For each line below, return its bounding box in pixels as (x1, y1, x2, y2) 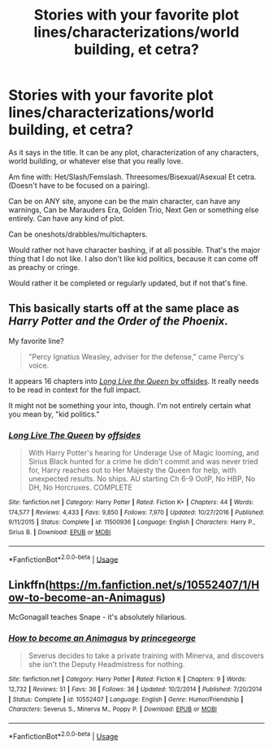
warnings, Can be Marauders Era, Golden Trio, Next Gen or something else (8, 205, 259, 215)
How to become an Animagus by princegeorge (8, 633, 197, 644)
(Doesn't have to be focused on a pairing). (8, 181, 150, 190)
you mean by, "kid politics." (8, 409, 100, 419)
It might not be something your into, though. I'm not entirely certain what (8, 400, 252, 410)
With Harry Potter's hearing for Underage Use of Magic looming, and (28, 448, 259, 458)
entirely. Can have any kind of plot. (8, 213, 125, 223)
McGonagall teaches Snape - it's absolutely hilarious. (8, 612, 187, 622)
